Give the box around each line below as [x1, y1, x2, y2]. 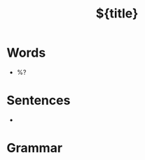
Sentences [6, 93, 71, 108]
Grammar [6, 140, 63, 156]
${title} [95, 6, 139, 22]
